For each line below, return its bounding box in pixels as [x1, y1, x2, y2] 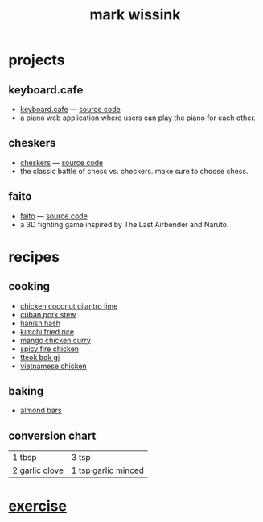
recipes [8, 247, 60, 266]
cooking [8, 280, 51, 293]
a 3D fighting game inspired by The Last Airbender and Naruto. [19, 219, 229, 229]
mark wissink [89, 6, 181, 24]
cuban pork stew [19, 309, 76, 319]
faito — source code [19, 211, 88, 221]
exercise [8, 497, 67, 516]
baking [8, 384, 44, 398]
